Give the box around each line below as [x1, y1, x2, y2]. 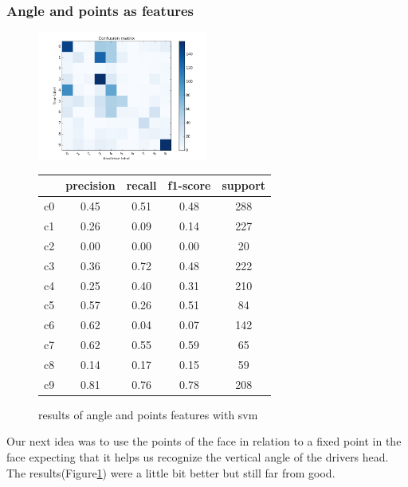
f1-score [167, 177, 211, 194]
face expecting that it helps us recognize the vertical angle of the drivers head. [6, 449, 389, 465]
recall [126, 177, 157, 194]
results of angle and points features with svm [38, 406, 258, 422]
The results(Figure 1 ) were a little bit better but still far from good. [6, 464, 335, 481]
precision [65, 177, 116, 194]
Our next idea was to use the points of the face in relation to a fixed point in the [6, 433, 402, 450]
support [222, 177, 266, 194]
